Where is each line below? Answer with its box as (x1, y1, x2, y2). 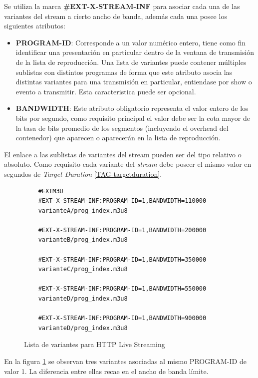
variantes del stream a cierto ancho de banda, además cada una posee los (4, 10, 227, 21)
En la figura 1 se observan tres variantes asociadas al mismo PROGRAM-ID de (4, 356, 247, 366)
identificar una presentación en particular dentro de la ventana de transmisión (15, 47, 255, 57)
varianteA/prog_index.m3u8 (38, 207, 128, 214)
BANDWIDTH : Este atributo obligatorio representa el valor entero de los (15, 103, 249, 113)
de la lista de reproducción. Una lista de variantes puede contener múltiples (15, 56, 247, 67)
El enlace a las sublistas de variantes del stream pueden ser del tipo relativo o (4, 149, 242, 159)
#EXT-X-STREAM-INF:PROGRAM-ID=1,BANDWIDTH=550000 (38, 285, 207, 293)
